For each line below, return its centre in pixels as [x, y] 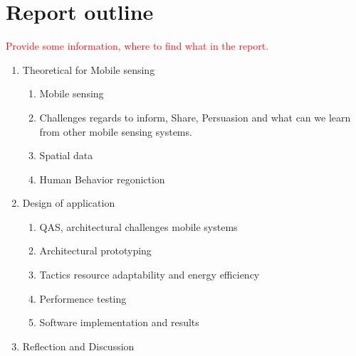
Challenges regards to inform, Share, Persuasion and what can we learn [195, 117]
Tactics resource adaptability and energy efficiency [150, 275]
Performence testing [83, 298]
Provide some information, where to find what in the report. [137, 46]
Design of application [69, 203]
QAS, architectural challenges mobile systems [138, 226]
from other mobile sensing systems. [116, 131]
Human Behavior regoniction [102, 179]
